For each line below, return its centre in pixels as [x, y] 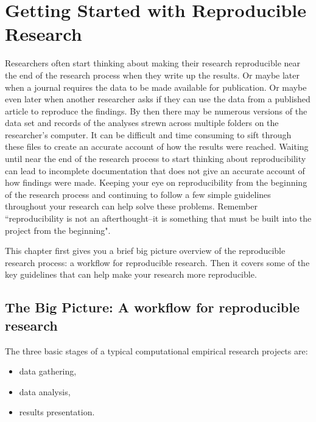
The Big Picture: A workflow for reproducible [153, 307]
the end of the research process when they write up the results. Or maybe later [153, 75]
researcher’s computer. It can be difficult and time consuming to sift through [148, 134]
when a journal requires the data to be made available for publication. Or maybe [156, 87]
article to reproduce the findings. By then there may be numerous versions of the [156, 111]
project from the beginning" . [58, 230]
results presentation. [57, 412]
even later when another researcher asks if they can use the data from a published [158, 99]
